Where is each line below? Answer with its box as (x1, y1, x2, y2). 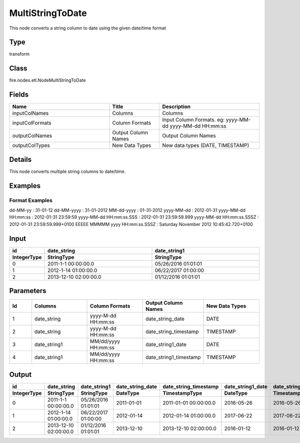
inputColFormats (12, 119, 51, 126)
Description (162, 103, 191, 110)
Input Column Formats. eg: (162, 116, 225, 123)
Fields (9, 90, 29, 99)
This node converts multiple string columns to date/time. (9, 168, 126, 174)
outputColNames (12, 132, 52, 139)
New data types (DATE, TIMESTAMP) (162, 142, 249, 149)
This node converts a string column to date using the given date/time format (9, 25, 166, 31)
